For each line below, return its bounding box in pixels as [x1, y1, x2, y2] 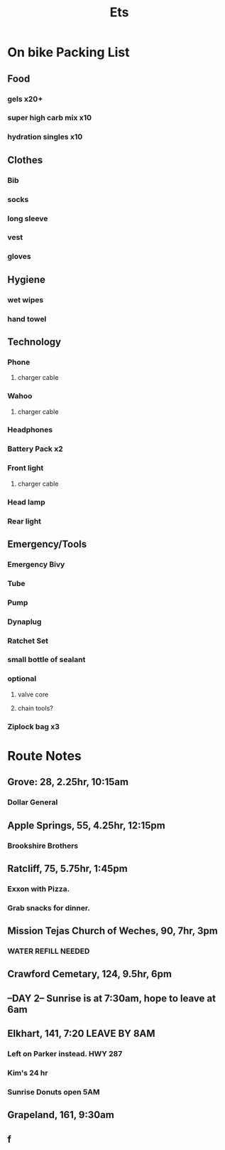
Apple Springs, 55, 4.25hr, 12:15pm [7, 819, 165, 831]
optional [7, 674, 37, 683]
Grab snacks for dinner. [7, 903, 91, 912]
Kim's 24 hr [7, 1068, 48, 1078]
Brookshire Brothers [7, 841, 79, 851]
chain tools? [17, 703, 53, 712]
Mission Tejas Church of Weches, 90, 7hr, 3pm [7, 925, 218, 937]
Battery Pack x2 [7, 444, 64, 454]
